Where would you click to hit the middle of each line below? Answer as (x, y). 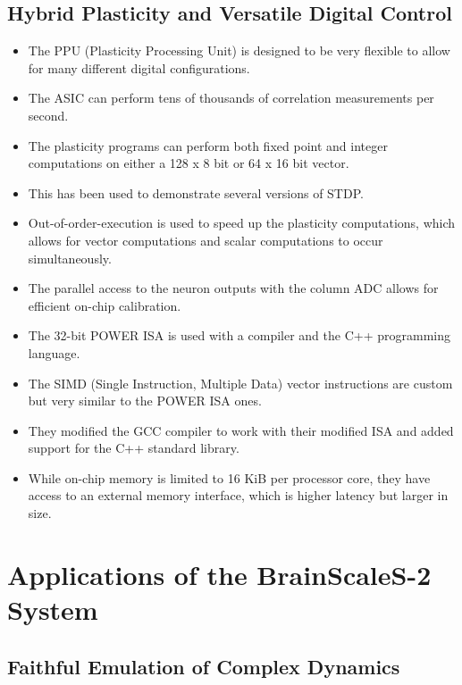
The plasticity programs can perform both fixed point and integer (208, 145)
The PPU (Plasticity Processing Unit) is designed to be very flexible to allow (239, 50)
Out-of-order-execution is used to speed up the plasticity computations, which (242, 223)
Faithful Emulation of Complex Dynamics (204, 666)
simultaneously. (70, 258)
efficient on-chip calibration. (105, 305)
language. (54, 352)
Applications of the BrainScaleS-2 (219, 574)
